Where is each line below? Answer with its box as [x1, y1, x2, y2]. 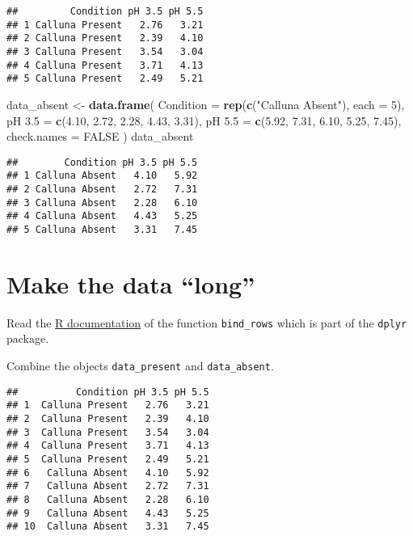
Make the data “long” [6, 267, 255, 300]
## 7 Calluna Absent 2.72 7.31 [6, 480, 209, 492]
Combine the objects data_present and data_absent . [6, 357, 274, 374]
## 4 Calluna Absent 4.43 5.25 [6, 210, 198, 222]
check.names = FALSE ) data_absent [6, 128, 194, 145]
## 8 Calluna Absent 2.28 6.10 [6, 493, 209, 505]
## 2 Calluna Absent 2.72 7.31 [6, 184, 198, 196]
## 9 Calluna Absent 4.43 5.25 [6, 507, 209, 519]
